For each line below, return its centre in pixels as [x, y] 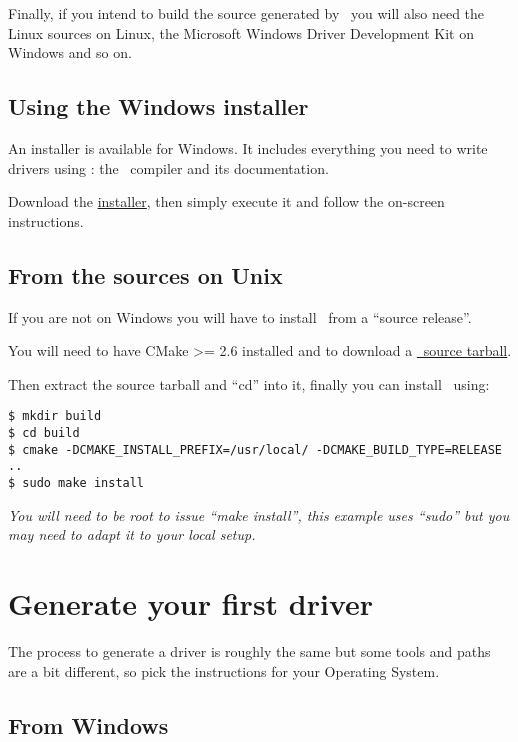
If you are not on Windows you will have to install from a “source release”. [240, 316]
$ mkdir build [55, 416]
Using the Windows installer [158, 106]
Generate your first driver [191, 603]
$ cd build [44, 433]
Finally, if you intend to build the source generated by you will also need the [246, 13]
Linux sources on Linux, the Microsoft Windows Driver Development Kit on [241, 32]
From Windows [88, 724]
